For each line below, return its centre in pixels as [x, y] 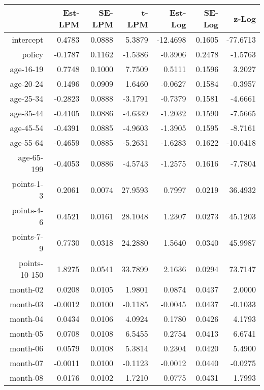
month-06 [26, 348]
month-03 [26, 304]
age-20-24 [27, 84]
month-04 [26, 319]
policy [33, 54]
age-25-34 [27, 98]
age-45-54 [27, 128]
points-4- [28, 210]
